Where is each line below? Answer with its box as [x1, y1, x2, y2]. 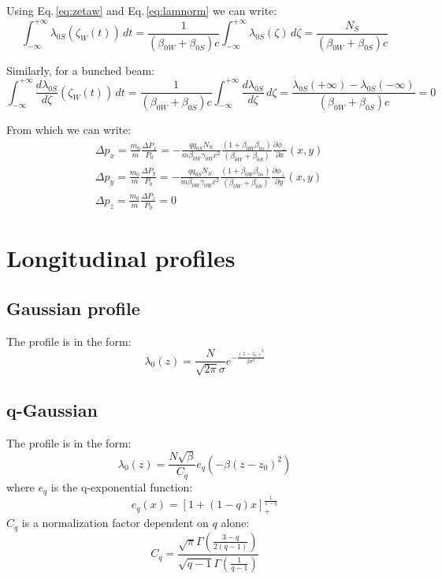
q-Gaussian [6, 397, 98, 421]
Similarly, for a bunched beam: [6, 61, 154, 78]
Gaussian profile [6, 295, 140, 320]
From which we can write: [6, 121, 132, 138]
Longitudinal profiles [6, 242, 236, 274]
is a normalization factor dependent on [21, 514, 209, 531]
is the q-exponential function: [50, 478, 193, 495]
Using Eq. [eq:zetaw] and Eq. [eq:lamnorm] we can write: [6, 2, 277, 18]
